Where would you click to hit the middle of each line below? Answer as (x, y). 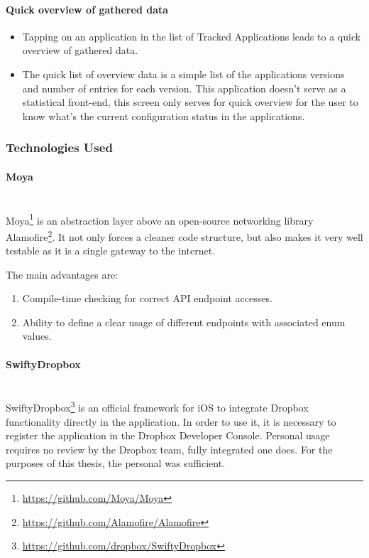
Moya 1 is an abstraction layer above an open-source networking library (160, 219)
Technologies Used (59, 147)
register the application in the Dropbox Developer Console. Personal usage (168, 435)
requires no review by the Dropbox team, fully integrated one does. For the (169, 449)
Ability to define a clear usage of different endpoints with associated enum (184, 322)
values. (37, 336)
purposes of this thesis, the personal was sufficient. (116, 463)
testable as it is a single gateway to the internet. (111, 251)
